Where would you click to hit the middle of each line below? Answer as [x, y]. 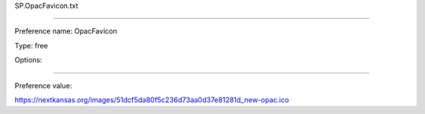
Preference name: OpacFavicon [66, 31]
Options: [28, 60]
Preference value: [43, 85]
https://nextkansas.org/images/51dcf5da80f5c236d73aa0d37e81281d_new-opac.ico [152, 100]
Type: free [31, 45]
